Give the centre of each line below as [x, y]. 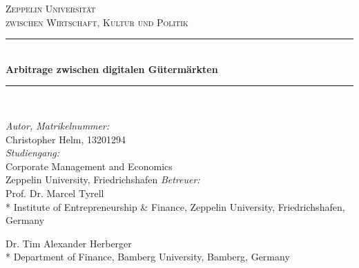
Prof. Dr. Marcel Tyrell [55, 193]
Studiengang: [32, 153]
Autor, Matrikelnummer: [58, 125]
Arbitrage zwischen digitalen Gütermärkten [112, 69]
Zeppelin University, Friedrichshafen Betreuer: [103, 179]
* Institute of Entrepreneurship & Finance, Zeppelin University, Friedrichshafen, [175, 206]
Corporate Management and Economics [89, 166]
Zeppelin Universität [51, 8]
